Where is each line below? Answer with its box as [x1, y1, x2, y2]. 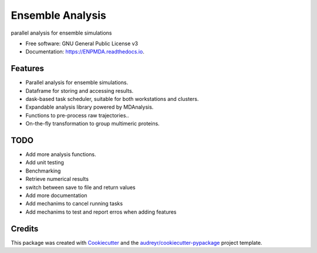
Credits [11, 224, 39, 234]
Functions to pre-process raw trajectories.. [25, 112, 129, 119]
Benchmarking [25, 167, 61, 174]
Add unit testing [25, 159, 65, 166]
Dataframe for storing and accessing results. [25, 87, 134, 94]
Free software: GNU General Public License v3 [25, 40, 139, 47]
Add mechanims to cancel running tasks [25, 200, 123, 207]
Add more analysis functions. [25, 151, 96, 158]
